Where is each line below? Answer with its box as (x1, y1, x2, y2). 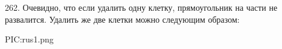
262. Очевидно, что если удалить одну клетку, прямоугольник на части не (5, 1, 278, 13)
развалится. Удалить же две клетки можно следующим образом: (5, 13, 240, 25)
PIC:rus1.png (5, 33, 54, 45)
